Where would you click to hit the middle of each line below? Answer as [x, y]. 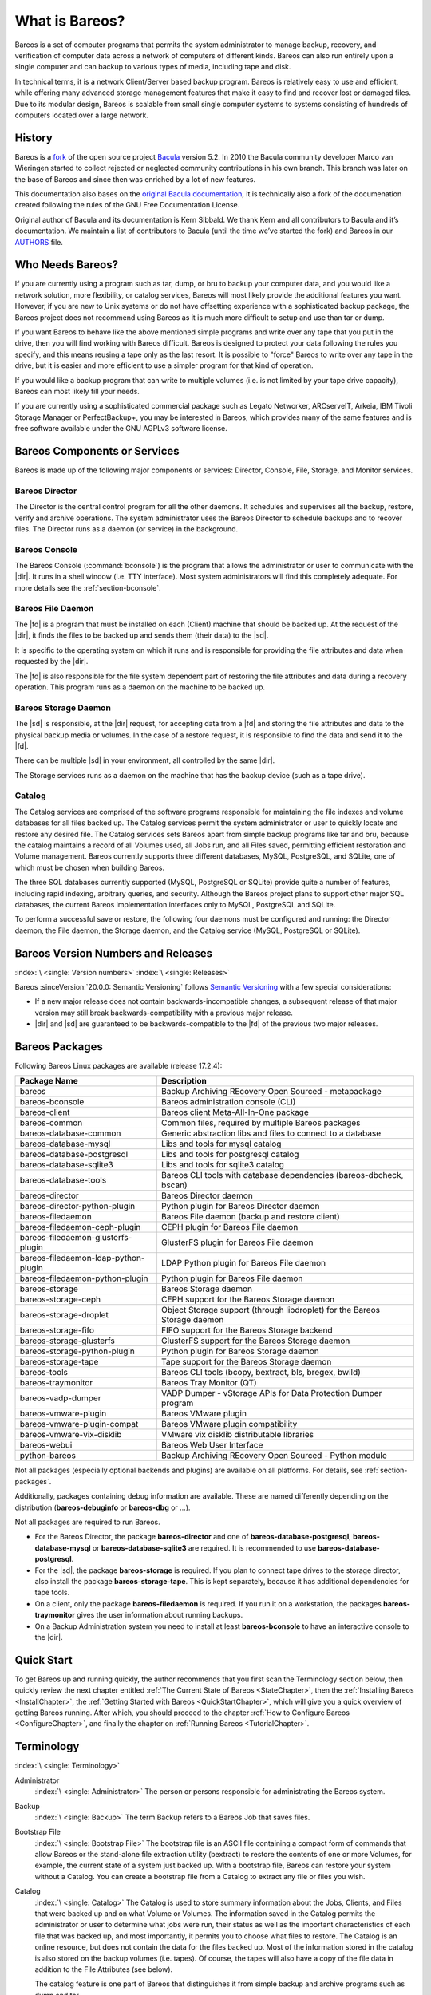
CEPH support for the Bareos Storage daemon [248, 1299]
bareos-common [51, 1123]
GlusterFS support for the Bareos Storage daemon [255, 1341]
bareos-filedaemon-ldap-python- [82, 1258]
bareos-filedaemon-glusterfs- [76, 1238]
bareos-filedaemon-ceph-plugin [80, 1227]
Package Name [49, 1081]
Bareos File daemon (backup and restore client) [251, 1217]
